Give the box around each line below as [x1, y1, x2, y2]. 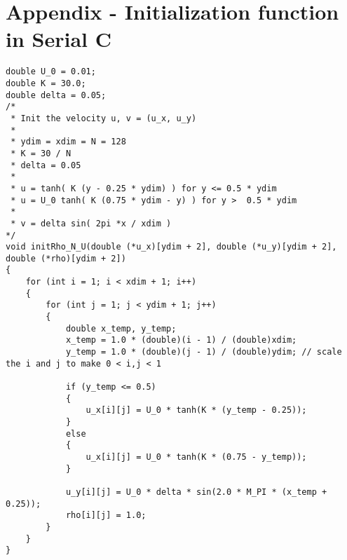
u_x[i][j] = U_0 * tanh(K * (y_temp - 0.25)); [86, 405, 307, 416]
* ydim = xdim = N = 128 [11, 137, 126, 147]
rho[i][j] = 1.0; [65, 510, 147, 521]
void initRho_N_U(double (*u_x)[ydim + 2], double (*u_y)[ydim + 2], [6, 242, 337, 252]
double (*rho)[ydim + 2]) [6, 253, 126, 264]
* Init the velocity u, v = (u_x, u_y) [11, 113, 197, 123]
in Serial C [6, 25, 111, 53]
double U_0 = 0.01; [6, 67, 96, 77]
